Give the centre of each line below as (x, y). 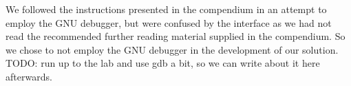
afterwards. (29, 76)
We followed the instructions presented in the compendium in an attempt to (166, 9)
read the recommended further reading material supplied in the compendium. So (175, 36)
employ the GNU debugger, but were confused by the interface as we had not (169, 22)
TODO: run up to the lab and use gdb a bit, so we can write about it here (163, 63)
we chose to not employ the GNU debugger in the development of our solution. (172, 49)
